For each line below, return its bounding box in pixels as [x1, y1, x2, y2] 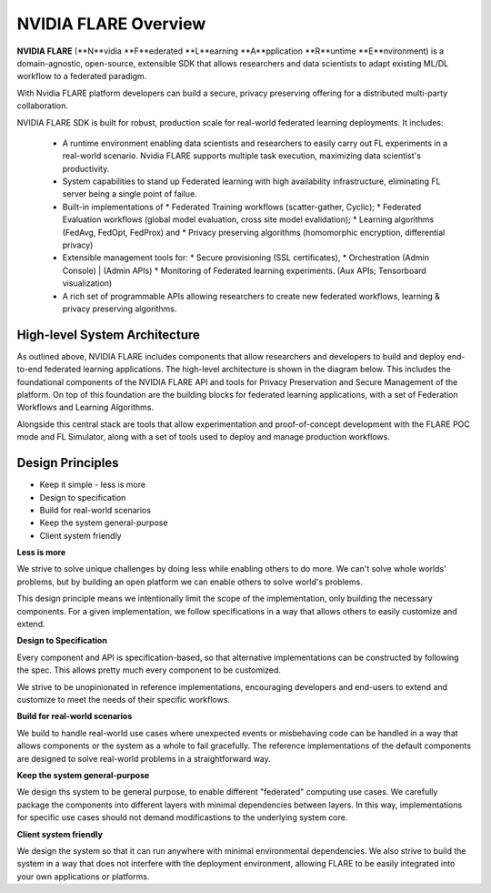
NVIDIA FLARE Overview [16, 14, 206, 34]
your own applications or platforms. [16, 870, 150, 882]
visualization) [62, 278, 113, 289]
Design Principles [16, 455, 119, 471]
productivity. [62, 163, 110, 174]
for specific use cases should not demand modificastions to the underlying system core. [16, 812, 348, 823]
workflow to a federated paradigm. [16, 71, 147, 82]
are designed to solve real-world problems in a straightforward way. [16, 753, 272, 764]
